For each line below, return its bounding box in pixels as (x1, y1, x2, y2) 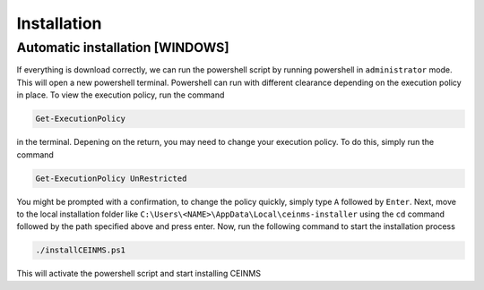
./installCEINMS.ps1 (35, 245, 125, 255)
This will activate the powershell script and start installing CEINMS (16, 269, 262, 279)
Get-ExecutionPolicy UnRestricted (35, 173, 187, 183)
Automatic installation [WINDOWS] (16, 39, 229, 55)
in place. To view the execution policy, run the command (16, 90, 225, 100)
